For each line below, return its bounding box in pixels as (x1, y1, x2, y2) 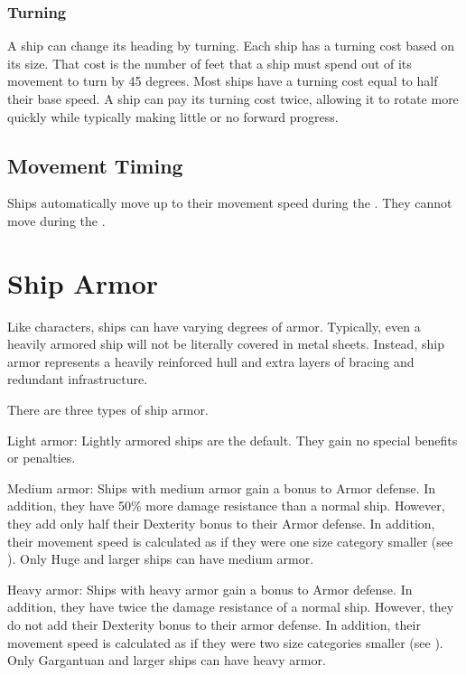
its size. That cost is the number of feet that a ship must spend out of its (7, 53, 412, 72)
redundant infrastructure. (7, 370, 148, 389)
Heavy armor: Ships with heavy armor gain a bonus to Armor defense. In (7, 579, 413, 598)
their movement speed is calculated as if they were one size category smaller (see (7, 531, 453, 550)
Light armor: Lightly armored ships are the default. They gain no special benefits (7, 430, 458, 449)
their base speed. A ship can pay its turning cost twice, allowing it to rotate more (7, 89, 459, 108)
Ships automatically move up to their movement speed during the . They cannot (7, 193, 452, 212)
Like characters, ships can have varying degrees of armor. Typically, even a (7, 316, 421, 335)
